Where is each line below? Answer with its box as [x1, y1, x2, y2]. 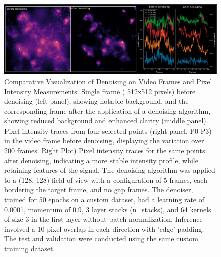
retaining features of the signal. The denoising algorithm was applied [4, 165, 215, 175]
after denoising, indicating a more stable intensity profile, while [4, 155, 198, 165]
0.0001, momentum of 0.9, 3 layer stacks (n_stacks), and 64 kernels [4, 204, 211, 214]
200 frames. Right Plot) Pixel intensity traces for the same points [4, 145, 205, 156]
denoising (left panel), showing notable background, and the [4, 96, 189, 106]
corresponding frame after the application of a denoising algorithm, [4, 105, 211, 116]
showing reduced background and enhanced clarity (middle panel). [4, 115, 208, 126]
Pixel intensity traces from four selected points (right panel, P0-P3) [4, 125, 212, 136]
